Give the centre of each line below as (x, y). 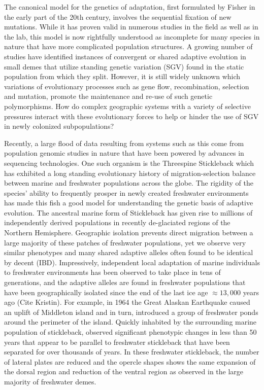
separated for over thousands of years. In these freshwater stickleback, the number (132, 352)
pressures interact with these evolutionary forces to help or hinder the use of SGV (131, 116)
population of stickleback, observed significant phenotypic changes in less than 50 (130, 332)
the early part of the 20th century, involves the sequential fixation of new (118, 16)
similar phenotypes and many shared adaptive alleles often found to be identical (129, 252)
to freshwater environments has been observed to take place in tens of (112, 272)
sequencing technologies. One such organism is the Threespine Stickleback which (129, 163)
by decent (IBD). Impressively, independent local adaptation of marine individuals (132, 262)
